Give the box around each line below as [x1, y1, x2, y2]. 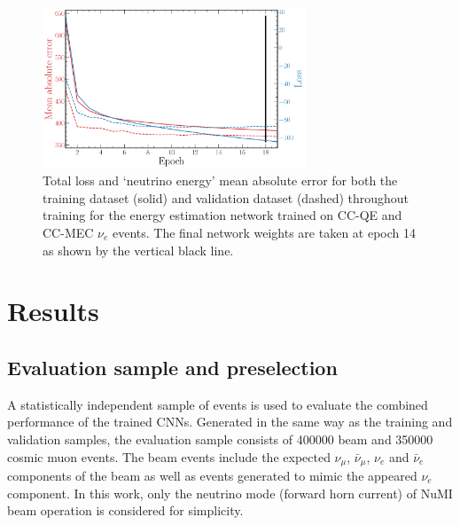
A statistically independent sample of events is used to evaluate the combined [7, 395, 428, 413]
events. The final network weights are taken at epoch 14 [112, 223, 416, 241]
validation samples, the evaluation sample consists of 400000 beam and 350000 [7, 429, 433, 448]
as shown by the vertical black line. [43, 240, 234, 259]
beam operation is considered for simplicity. [7, 501, 244, 520]
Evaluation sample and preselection [7, 353, 338, 380]
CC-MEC [43, 223, 94, 241]
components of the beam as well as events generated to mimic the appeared [7, 466, 417, 484]
